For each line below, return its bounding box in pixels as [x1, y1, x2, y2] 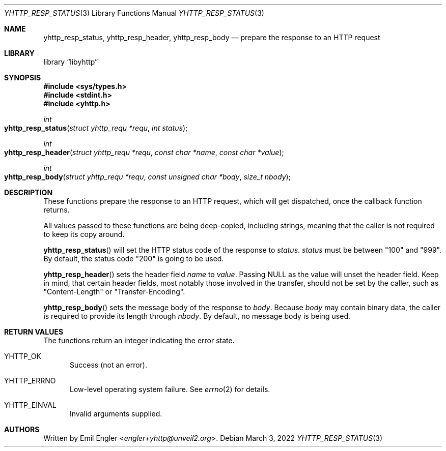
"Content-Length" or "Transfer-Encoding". [43, 287, 185, 296]
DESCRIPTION [4, 188, 53, 197]
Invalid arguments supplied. [70, 409, 162, 418]
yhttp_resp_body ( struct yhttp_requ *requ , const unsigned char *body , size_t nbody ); [4, 172, 291, 181]
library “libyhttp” [43, 57, 98, 66]
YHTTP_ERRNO [4, 376, 56, 385]
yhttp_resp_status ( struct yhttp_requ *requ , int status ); [4, 124, 188, 132]
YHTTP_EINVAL [4, 401, 57, 409]
